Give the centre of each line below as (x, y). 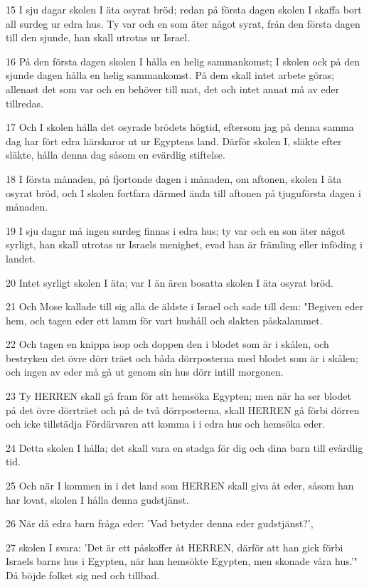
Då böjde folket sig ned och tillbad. (83, 575)
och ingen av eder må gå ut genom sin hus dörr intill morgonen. (145, 372)
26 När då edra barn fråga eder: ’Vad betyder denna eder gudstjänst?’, (160, 523)
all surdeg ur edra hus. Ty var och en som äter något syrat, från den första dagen (183, 23)
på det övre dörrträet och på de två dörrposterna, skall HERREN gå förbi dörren (183, 409)
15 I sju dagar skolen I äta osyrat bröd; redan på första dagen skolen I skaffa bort (184, 9)
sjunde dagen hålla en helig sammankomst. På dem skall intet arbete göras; (170, 75)
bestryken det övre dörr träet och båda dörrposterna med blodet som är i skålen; (182, 358)
